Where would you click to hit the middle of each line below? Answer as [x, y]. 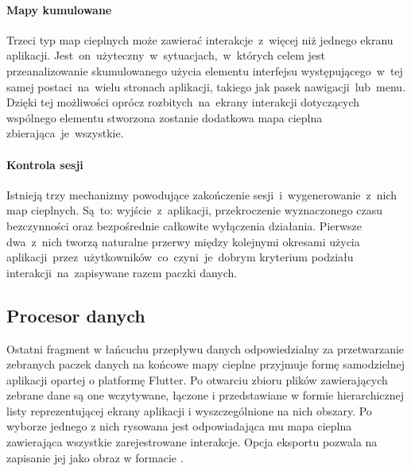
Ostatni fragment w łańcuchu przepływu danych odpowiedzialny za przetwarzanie [205, 348]
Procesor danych [76, 315]
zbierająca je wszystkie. [65, 133]
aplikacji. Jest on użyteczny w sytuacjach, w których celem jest [166, 55]
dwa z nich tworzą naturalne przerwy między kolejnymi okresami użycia [183, 241]
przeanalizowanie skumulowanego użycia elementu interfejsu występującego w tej [205, 70]
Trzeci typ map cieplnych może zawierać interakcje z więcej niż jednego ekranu [200, 39]
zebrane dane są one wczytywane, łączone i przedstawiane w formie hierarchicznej [205, 395]
